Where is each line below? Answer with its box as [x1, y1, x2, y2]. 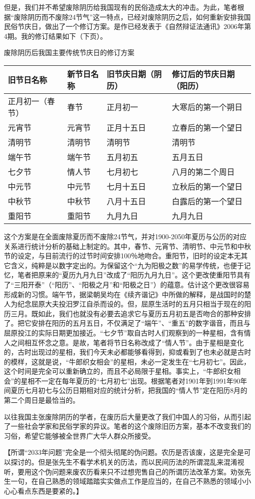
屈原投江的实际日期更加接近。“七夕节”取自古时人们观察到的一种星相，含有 [4, 327, 244, 337]
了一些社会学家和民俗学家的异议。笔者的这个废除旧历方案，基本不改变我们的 [4, 421, 251, 431]
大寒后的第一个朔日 [172, 101, 243, 112]
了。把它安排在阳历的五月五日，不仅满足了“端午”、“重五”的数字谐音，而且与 [4, 318, 251, 328]
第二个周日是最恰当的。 [4, 395, 79, 405]
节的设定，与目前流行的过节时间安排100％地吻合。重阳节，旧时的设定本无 [4, 250, 241, 261]
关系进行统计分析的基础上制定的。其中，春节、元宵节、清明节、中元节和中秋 [4, 241, 251, 251]
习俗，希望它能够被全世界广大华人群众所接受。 [4, 430, 155, 441]
